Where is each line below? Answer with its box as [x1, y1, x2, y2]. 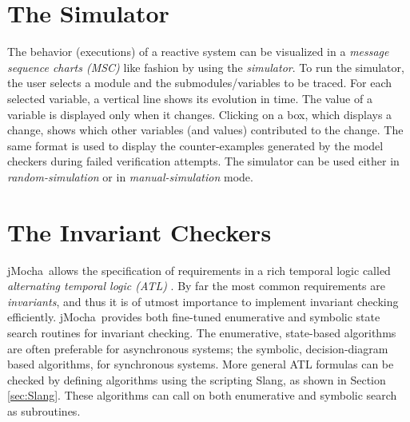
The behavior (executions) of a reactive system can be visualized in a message [7, 43, 389, 60]
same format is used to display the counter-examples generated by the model [7, 137, 384, 153]
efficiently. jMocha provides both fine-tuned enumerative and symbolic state [7, 309, 380, 325]
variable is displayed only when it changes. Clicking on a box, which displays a [7, 105, 392, 122]
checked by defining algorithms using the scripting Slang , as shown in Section [7, 371, 386, 388]
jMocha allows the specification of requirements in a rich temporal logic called [7, 261, 391, 278]
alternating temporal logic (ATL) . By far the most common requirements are [7, 277, 385, 294]
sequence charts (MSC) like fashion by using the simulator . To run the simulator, [7, 58, 404, 75]
